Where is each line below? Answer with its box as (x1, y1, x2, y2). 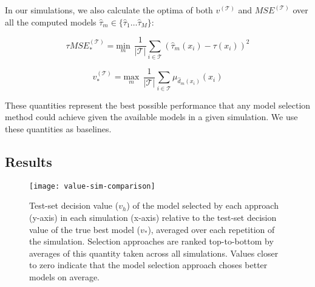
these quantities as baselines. (5, 122, 112, 135)
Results (5, 152, 52, 171)
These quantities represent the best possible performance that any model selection (5, 98, 311, 111)
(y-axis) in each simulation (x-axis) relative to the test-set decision (29, 211, 277, 224)
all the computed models (5, 15, 97, 28)
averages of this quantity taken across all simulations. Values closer (29, 246, 279, 259)
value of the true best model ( (29, 223, 140, 235)
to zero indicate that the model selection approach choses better (29, 258, 268, 271)
